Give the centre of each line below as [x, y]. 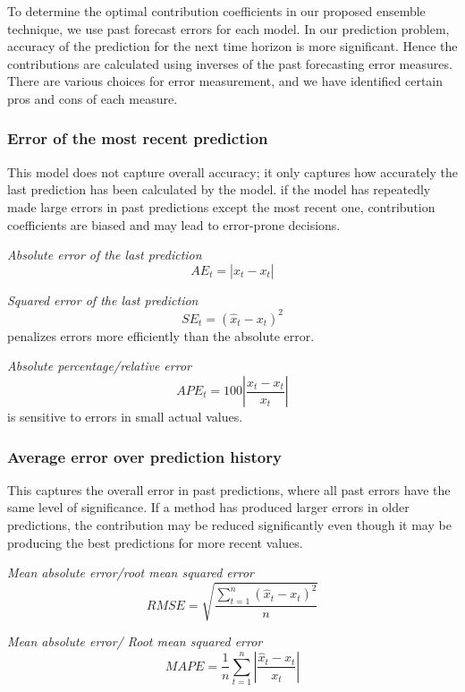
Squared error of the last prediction [103, 299]
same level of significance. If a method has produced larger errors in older [208, 507]
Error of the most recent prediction [138, 138]
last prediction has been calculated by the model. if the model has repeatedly [219, 189]
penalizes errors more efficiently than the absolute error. [161, 335]
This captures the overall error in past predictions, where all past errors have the [229, 489]
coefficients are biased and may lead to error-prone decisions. [174, 224]
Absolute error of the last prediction [105, 255]
